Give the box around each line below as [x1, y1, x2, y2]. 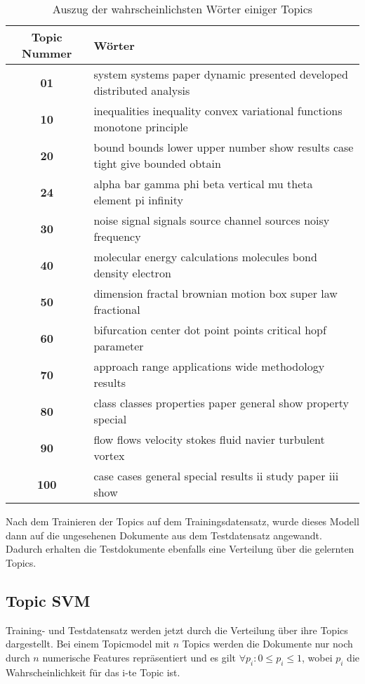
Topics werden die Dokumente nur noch [182, 636, 353, 651]
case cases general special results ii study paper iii [93, 468, 339, 484]
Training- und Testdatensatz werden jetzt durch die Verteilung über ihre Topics [6, 622, 348, 637]
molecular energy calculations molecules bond [93, 249, 317, 265]
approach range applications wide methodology [93, 358, 325, 374]
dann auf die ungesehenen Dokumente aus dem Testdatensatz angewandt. [6, 527, 322, 542]
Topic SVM [6, 589, 91, 611]
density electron [93, 265, 171, 281]
